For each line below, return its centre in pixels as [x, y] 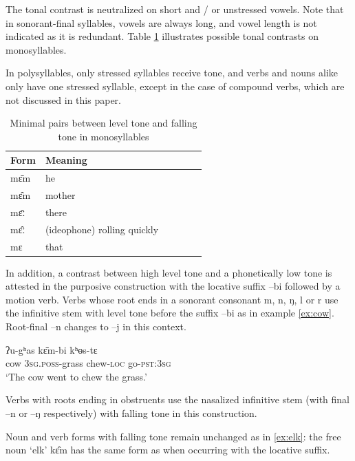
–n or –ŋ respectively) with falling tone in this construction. [131, 413]
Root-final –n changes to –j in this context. [96, 326]
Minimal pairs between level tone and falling [104, 123]
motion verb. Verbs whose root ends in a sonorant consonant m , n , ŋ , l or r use [172, 299]
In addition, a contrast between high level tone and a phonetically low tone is [169, 272]
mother [60, 195]
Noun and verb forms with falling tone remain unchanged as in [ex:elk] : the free [173, 436]
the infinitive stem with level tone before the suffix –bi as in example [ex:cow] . [170, 313]
